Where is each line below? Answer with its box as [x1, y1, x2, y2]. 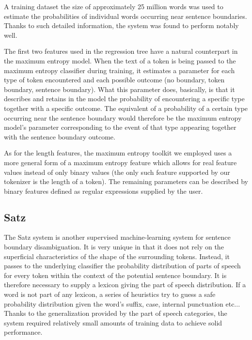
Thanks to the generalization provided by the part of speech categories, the [4, 308, 227, 318]
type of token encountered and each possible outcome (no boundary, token [4, 75, 225, 85]
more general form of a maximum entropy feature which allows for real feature [4, 157, 237, 167]
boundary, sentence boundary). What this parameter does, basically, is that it [4, 84, 235, 94]
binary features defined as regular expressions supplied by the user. [4, 185, 203, 196]
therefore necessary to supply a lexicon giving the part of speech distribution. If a [4, 279, 246, 290]
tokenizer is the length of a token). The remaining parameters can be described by [4, 176, 249, 186]
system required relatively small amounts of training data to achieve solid [4, 317, 222, 327]
